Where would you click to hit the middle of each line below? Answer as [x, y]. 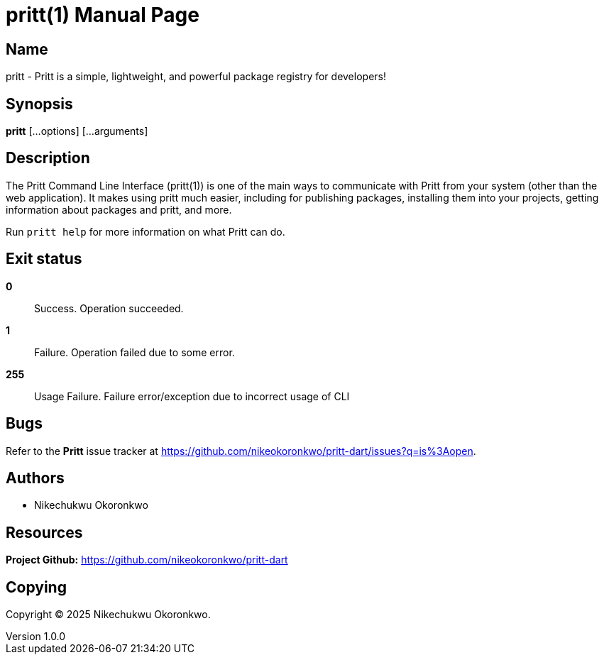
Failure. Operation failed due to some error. [134, 352]
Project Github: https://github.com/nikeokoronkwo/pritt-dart [147, 560]
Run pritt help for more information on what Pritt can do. [145, 231]
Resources [44, 532]
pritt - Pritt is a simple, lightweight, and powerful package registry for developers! [196, 77]
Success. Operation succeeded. [109, 308]
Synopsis [39, 104]
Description [48, 158]
